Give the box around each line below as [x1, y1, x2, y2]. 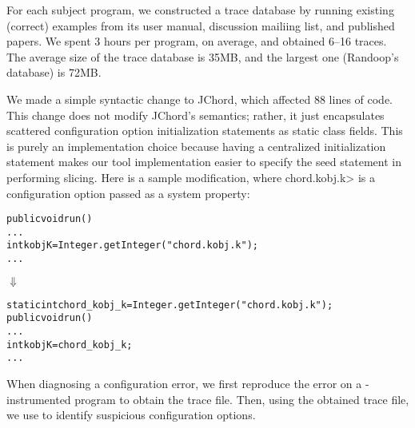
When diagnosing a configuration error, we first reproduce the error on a [6, 375, 362, 392]
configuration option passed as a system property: [6, 184, 250, 201]
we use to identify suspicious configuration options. [6, 406, 256, 423]
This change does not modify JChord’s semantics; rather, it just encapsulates [6, 106, 385, 123]
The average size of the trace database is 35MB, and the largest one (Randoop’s [6, 48, 399, 65]
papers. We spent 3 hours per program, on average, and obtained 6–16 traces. [6, 33, 387, 50]
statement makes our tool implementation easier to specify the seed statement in [6, 153, 401, 170]
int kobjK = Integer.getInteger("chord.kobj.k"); [6, 240, 259, 252]
